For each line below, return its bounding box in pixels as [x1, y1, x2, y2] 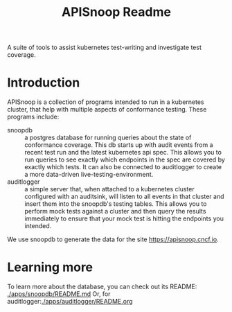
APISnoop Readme [61, 4, 172, 20]
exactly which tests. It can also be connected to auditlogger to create [24, 163, 222, 171]
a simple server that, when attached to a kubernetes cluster [24, 185, 195, 193]
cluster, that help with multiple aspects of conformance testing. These [7, 105, 207, 114]
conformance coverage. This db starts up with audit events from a [24, 141, 213, 149]
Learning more [7, 259, 93, 275]
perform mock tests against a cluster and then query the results [24, 207, 206, 216]
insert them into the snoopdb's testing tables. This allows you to [24, 200, 207, 208]
